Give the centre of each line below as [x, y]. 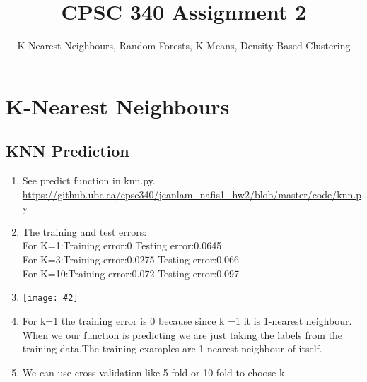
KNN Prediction [68, 151]
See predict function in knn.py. [89, 180]
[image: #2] [50, 298]
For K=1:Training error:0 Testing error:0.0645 [122, 245]
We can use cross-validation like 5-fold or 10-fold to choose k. [155, 372]
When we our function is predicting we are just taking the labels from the [182, 334]
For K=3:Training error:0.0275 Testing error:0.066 [131, 259]
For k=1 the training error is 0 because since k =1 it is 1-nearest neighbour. [187, 320]
